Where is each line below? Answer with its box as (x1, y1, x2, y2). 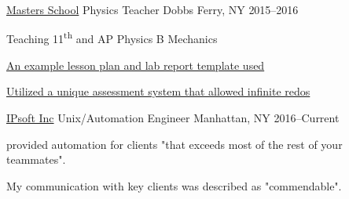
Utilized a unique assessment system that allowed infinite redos (6, 83, 310, 99)
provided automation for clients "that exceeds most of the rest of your (6, 136, 343, 152)
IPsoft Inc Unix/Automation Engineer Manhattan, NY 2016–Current (6, 110, 340, 126)
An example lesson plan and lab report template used (6, 56, 265, 73)
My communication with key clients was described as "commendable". (6, 177, 342, 194)
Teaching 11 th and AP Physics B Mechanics (6, 28, 218, 47)
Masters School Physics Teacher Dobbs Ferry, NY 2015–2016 (6, 2, 299, 17)
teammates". (6, 151, 66, 168)
